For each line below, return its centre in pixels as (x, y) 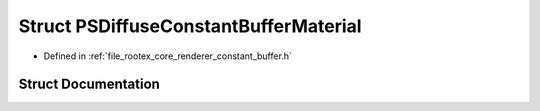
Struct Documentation (89, 84)
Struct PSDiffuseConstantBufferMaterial (190, 26)
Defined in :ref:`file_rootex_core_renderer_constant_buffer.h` (167, 56)
